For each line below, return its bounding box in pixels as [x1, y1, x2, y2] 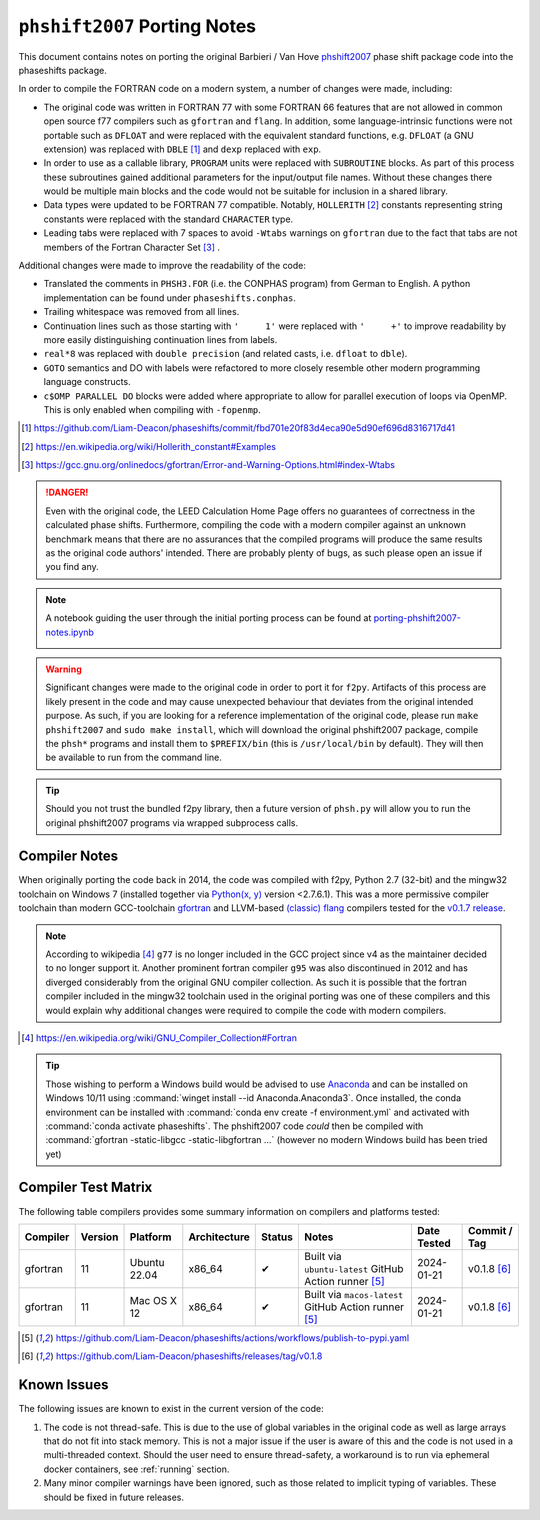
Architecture [188, 1230, 250, 1244]
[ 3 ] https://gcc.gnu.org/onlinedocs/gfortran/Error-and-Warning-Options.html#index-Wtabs [21, 459, 395, 471]
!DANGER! [45, 486, 89, 499]
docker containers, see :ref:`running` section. [43, 1463, 230, 1475]
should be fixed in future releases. [43, 1491, 185, 1503]
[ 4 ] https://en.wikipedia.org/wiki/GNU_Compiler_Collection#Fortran [21, 1031, 297, 1044]
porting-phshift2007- [373, 612, 462, 624]
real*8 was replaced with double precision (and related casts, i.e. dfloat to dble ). [43, 348, 408, 360]
